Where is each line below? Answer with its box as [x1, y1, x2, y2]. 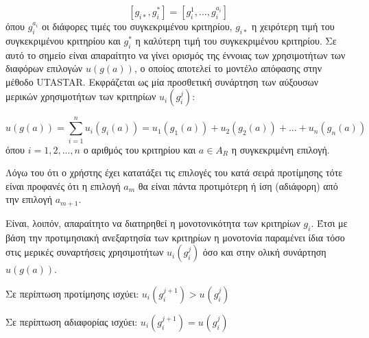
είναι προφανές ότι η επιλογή [5, 178, 121, 193]
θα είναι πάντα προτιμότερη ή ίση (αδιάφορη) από [138, 178, 338, 193]
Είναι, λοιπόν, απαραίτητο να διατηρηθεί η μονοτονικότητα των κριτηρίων [5, 215, 300, 230]
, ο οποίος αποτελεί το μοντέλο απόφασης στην [134, 61, 322, 75]
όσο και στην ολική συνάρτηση [202, 245, 326, 259]
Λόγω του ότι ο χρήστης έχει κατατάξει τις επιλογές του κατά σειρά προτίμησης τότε [5, 165, 343, 180]
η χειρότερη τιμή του [251, 19, 335, 33]
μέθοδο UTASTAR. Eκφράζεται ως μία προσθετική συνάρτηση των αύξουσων [5, 74, 319, 88]
